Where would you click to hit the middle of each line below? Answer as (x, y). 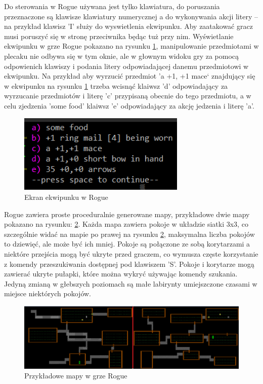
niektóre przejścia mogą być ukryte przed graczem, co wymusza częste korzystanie (131, 253)
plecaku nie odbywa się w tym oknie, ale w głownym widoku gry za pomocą (122, 56)
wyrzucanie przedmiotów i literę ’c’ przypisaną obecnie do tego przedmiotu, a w (128, 96)
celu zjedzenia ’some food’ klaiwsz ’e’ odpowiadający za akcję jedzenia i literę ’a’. (129, 105)
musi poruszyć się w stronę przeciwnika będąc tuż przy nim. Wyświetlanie (119, 36)
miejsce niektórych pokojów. (48, 293)
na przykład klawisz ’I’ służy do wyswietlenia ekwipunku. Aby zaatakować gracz (128, 26)
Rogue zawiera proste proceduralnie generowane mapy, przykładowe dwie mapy (127, 214)
